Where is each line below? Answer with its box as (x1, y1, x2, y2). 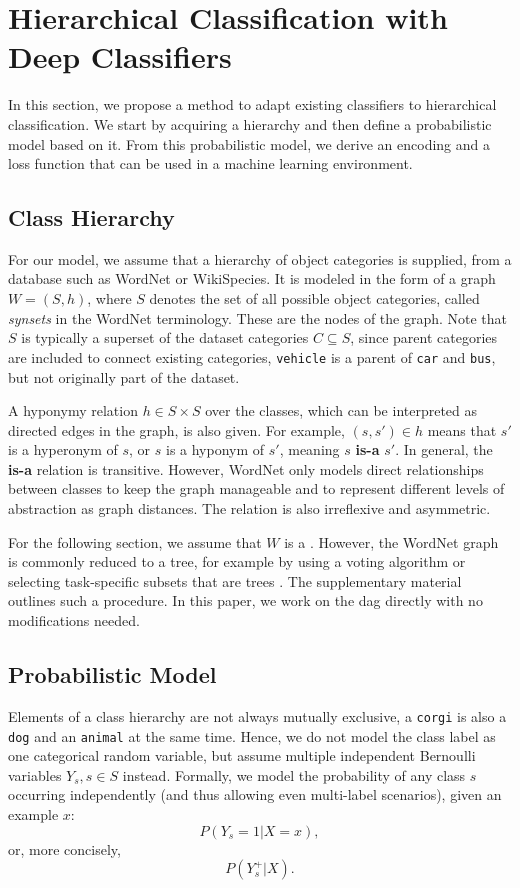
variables (8, 764, 62, 785)
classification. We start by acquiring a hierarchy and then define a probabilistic (8, 113, 492, 134)
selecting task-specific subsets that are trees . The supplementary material (8, 570, 462, 591)
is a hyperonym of (8, 439, 118, 460)
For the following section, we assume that (8, 531, 262, 552)
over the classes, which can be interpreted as (205, 400, 478, 421)
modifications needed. (8, 610, 140, 631)
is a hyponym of (165, 439, 265, 460)
